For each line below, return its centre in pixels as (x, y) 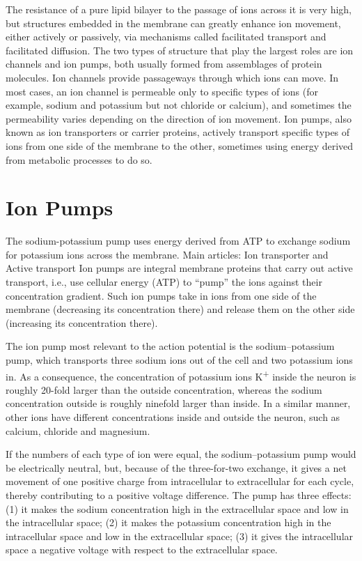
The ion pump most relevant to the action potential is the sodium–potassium (170, 346)
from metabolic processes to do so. (79, 159)
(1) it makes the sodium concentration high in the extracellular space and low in (177, 508)
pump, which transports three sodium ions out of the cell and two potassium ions (179, 360)
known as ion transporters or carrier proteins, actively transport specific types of (178, 132)
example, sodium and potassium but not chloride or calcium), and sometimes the (179, 105)
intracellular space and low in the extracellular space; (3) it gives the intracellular (180, 536)
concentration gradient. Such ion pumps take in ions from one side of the (161, 295)
